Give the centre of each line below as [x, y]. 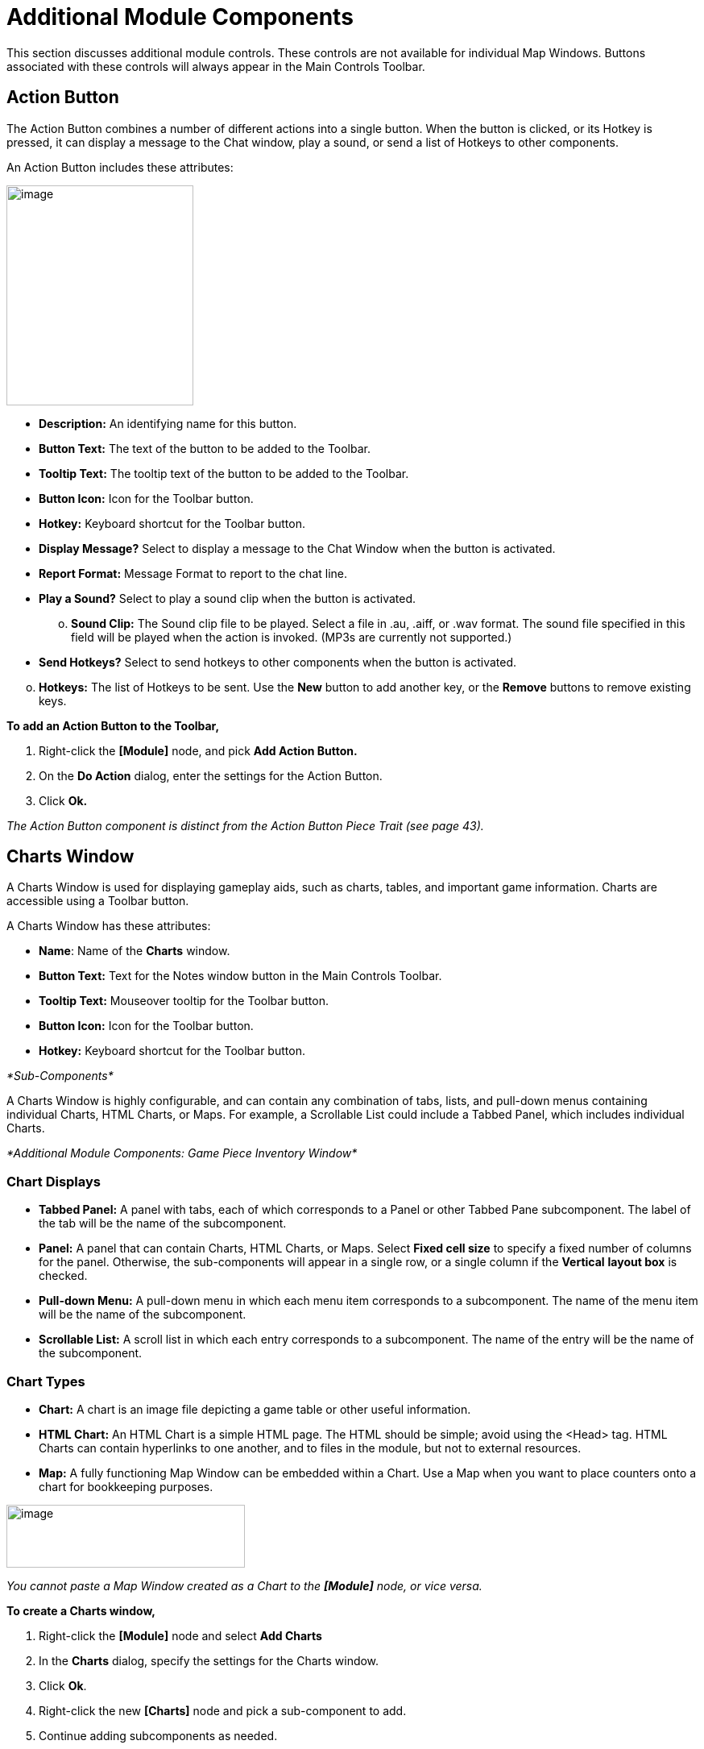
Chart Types [46, 1381]
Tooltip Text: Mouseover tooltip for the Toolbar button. [184, 1001]
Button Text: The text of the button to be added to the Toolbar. [205, 448]
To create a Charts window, [81, 1610]
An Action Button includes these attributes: [120, 167]
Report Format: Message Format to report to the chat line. [193, 573]
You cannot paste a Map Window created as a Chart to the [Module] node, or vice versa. [244, 1585]
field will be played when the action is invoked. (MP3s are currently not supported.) [292, 637]
